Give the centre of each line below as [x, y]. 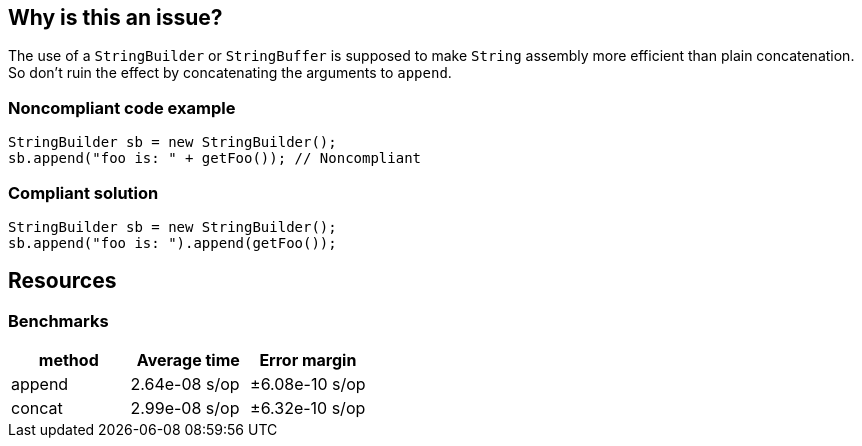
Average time [188, 360]
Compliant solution [83, 192]
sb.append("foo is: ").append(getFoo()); [172, 242]
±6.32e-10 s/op [308, 408]
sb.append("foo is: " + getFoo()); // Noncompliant [215, 158]
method [68, 360]
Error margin [308, 360]
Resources [62, 281]
